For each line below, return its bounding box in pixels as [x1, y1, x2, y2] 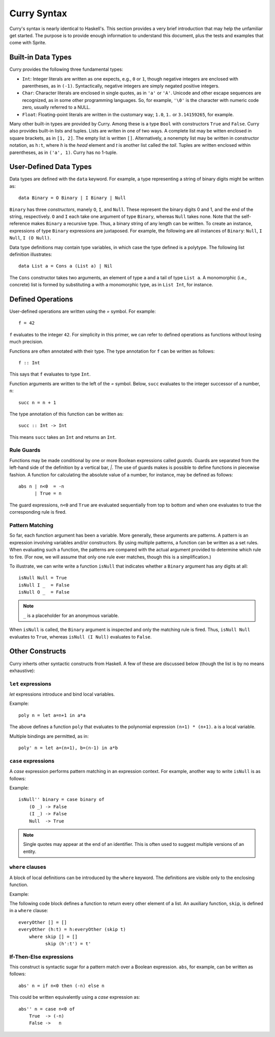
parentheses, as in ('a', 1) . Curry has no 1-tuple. [9, 149, 118, 155]
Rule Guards [9, 446, 41, 454]
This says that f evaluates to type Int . [9, 371, 91, 377]
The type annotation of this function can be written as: [9, 411, 124, 417]
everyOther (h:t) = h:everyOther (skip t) [18, 926, 126, 933]
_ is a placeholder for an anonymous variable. [23, 612, 119, 619]
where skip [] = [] [29, 934, 78, 940]
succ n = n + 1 [18, 400, 57, 405]
